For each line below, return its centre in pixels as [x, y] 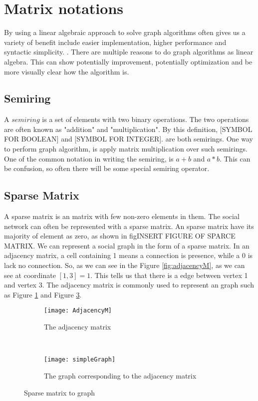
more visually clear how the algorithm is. [67, 71]
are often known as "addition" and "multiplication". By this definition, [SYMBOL [128, 129]
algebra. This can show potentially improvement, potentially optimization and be [128, 61]
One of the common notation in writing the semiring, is [89, 158]
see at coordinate [30, 275]
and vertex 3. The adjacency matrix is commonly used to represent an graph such [129, 285]
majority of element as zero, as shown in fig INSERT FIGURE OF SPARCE [120, 236]
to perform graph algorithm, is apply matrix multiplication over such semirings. [126, 149]
